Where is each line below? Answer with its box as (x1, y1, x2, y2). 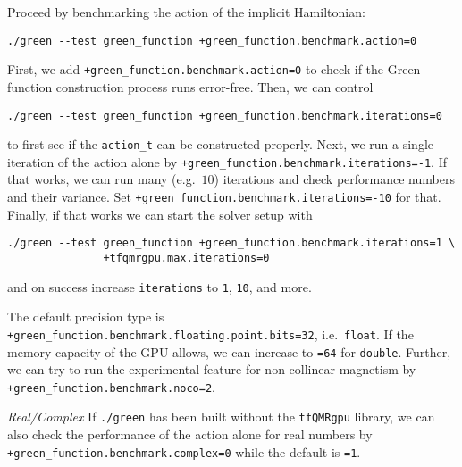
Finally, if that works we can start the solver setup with (7, 204, 313, 223)
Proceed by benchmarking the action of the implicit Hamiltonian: (7, 3, 365, 21)
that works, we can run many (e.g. (7, 170, 196, 188)
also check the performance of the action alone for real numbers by (7, 425, 373, 444)
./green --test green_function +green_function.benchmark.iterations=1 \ (7, 237, 456, 250)
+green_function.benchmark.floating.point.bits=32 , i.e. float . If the (7, 324, 414, 343)
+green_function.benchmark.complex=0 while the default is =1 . (7, 442, 361, 461)
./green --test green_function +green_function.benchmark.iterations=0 (7, 109, 442, 122)
